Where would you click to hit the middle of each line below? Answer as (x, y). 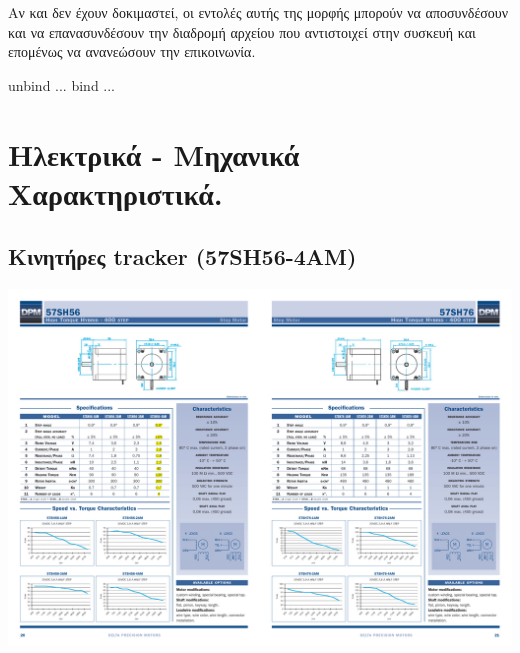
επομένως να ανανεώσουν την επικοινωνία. (132, 51)
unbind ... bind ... (62, 84)
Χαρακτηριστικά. (115, 192)
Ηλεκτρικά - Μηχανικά (154, 153)
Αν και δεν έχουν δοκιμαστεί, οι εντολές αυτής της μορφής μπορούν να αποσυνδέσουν (258, 12)
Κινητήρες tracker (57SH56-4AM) (182, 256)
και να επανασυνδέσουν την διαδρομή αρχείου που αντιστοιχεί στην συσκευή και (242, 31)
